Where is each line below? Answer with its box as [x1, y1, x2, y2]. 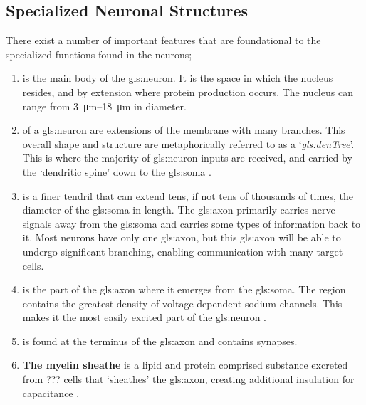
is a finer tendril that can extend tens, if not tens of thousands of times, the [22, 188, 353, 203]
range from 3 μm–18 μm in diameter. [22, 98, 187, 113]
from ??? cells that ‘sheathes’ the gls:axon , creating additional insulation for [22, 372, 355, 386]
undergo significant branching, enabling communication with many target [22, 243, 343, 258]
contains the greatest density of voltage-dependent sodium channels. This [22, 295, 343, 310]
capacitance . [22, 385, 80, 400]
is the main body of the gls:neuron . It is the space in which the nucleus [22, 70, 333, 85]
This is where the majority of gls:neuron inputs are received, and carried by [22, 150, 352, 165]
